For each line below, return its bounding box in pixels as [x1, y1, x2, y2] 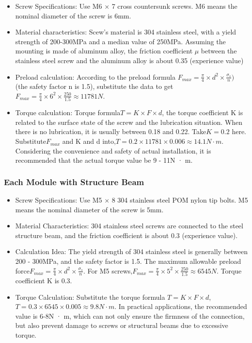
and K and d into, [62, 136, 116, 146]
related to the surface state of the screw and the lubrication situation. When [15, 117, 243, 127]
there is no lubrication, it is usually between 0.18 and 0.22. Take [15, 126, 206, 137]
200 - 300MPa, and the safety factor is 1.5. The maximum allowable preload [15, 256, 241, 266]
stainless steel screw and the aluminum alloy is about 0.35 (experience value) [15, 55, 244, 65]
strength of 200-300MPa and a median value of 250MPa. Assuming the [15, 36, 226, 46]
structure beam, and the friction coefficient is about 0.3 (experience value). [15, 230, 238, 240]
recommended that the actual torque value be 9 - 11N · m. [15, 155, 193, 165]
